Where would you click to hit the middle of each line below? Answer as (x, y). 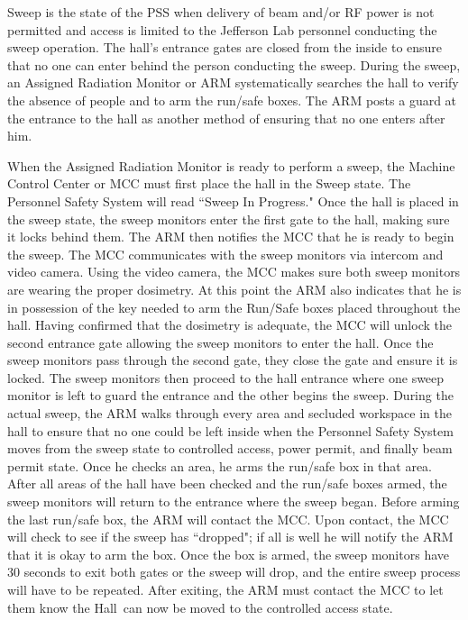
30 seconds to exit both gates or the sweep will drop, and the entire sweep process (234, 572)
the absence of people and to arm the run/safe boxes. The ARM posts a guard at (232, 100)
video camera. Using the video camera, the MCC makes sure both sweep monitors (234, 272)
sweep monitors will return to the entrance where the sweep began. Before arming (234, 501)
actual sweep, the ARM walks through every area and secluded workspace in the (229, 413)
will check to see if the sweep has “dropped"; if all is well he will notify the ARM (230, 537)
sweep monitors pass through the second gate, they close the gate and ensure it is (233, 360)
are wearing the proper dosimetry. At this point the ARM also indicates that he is (234, 289)
